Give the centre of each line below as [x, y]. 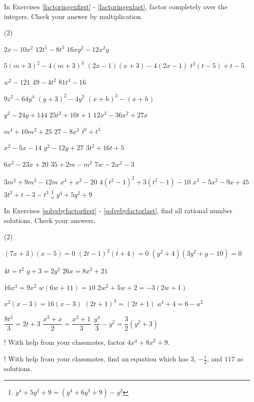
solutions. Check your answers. [50, 220]
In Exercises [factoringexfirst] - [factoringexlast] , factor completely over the [116, 6]
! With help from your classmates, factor [65, 342]
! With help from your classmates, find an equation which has [96, 358]
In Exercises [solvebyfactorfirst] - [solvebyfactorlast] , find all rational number [118, 211]
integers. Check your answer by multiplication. [74, 16]
